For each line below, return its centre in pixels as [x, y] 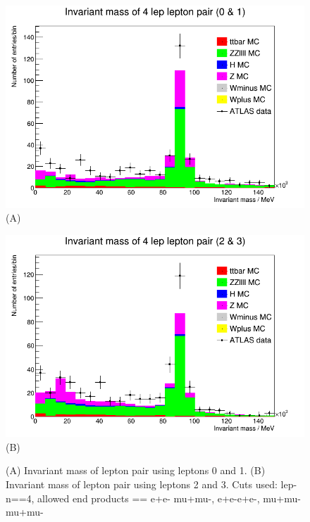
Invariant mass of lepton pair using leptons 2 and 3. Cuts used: [142, 484]
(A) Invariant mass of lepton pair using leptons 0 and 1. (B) [136, 470]
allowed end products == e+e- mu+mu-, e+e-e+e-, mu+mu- [169, 498]
